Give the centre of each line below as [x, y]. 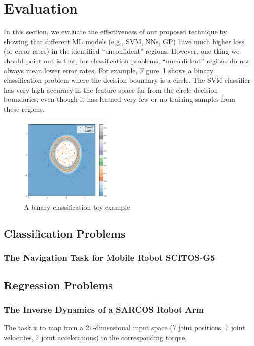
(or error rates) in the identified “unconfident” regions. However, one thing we [122, 51]
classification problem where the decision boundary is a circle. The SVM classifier [127, 80]
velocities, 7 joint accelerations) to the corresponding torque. [95, 337]
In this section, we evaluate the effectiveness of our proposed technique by [116, 32]
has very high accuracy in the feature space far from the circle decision [111, 89]
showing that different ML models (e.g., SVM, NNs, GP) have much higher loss [124, 41]
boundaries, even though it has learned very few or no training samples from [120, 99]
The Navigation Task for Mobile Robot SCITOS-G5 [109, 258]
